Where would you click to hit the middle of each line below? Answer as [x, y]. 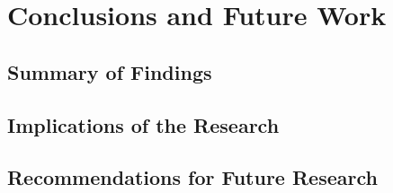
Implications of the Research [143, 124]
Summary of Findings [110, 71]
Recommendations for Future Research [192, 177]
